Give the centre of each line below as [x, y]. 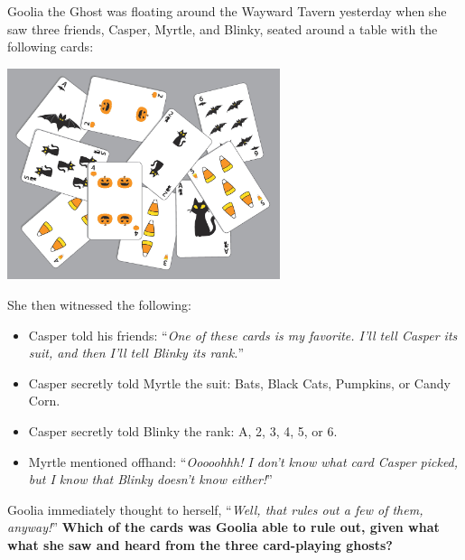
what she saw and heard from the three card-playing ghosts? [200, 544]
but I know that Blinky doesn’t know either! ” [150, 479]
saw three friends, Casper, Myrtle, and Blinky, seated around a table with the [223, 28]
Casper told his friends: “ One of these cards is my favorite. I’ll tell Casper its [243, 335]
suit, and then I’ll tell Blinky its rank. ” [136, 353]
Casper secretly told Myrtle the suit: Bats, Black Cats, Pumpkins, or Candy [239, 383]
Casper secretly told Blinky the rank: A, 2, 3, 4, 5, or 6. [183, 430]
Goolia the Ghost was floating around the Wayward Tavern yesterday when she [227, 11]
